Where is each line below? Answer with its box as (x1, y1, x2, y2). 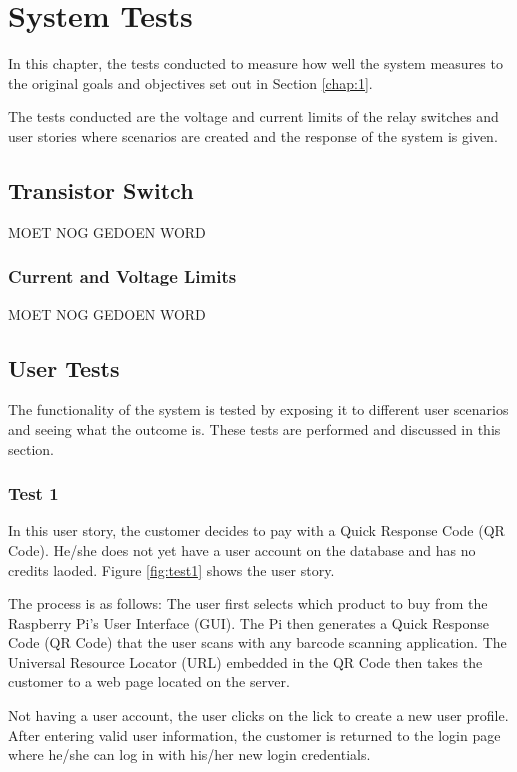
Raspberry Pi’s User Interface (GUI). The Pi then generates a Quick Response (8, 612, 489, 633)
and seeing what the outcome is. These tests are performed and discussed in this (8, 418, 501, 439)
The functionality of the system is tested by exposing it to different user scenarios (8, 399, 509, 420)
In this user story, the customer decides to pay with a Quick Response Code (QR (8, 520, 505, 541)
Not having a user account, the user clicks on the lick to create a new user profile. (8, 705, 509, 726)
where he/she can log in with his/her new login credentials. (8, 744, 371, 765)
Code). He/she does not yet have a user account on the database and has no (8, 539, 476, 560)
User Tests (8, 352, 120, 383)
